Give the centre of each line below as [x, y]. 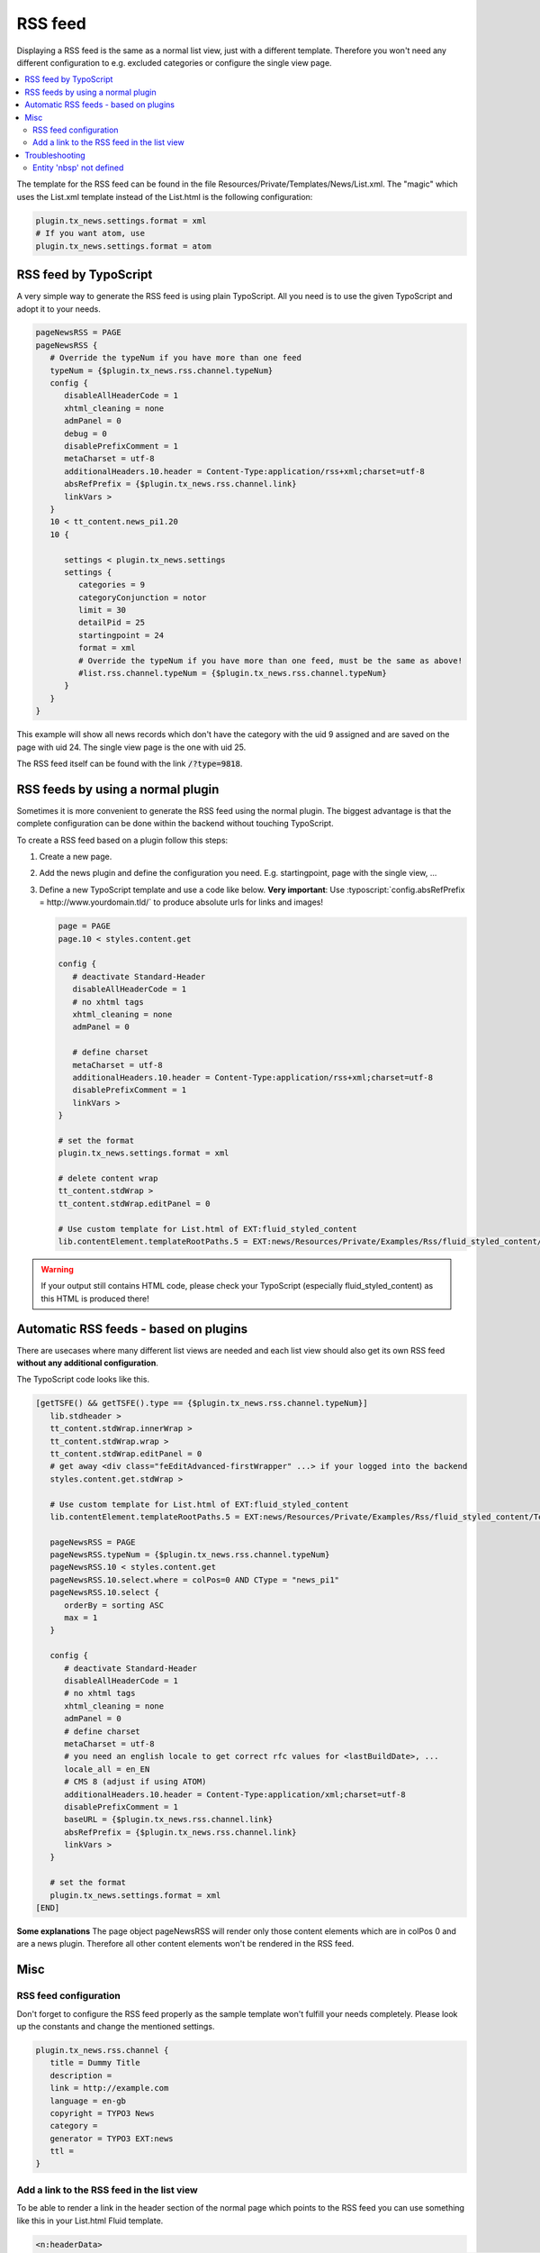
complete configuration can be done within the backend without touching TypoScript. [175, 824]
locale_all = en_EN [107, 1769]
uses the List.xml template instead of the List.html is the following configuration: [165, 196]
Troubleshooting [55, 155]
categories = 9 [112, 585]
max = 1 [81, 1618]
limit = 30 [102, 610]
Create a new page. [76, 857]
